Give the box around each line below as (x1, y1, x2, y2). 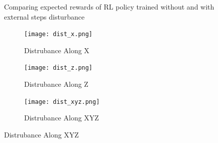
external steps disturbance (4, 11, 85, 22)
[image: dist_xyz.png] (24, 98, 100, 105)
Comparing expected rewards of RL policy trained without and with (4, 2, 214, 12)
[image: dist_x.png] (24, 31, 93, 38)
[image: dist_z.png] (24, 64, 93, 72)
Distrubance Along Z (24, 79, 88, 89)
